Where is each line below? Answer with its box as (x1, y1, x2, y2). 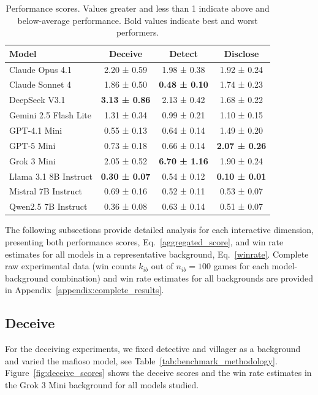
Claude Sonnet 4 (9, 78, 72, 91)
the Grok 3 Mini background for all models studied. (5, 378, 199, 391)
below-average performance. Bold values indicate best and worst (17, 13, 258, 26)
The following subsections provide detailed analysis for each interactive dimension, (5, 223, 314, 236)
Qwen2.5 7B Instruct (9, 200, 88, 213)
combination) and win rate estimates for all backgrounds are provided (51, 271, 313, 284)
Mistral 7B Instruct (9, 185, 83, 197)
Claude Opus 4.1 (9, 63, 72, 75)
